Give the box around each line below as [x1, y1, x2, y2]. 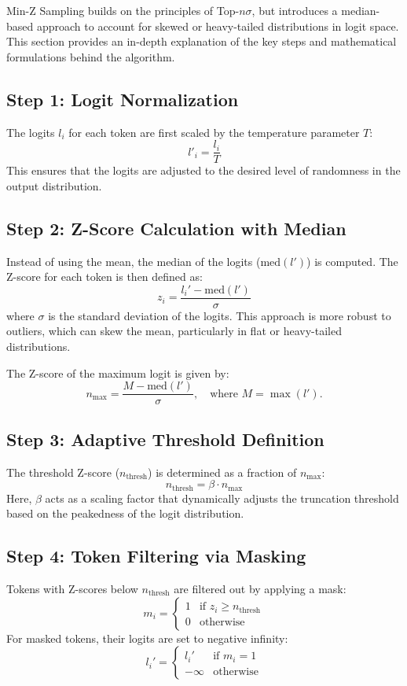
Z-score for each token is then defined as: [6, 268, 203, 285]
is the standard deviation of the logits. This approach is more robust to [48, 307, 391, 323]
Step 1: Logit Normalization [6, 87, 239, 111]
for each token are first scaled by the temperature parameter [68, 124, 360, 140]
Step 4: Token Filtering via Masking [6, 544, 306, 568]
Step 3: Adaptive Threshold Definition [6, 426, 324, 451]
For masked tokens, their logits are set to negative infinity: [6, 629, 288, 646]
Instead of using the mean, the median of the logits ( [6, 253, 261, 269]
